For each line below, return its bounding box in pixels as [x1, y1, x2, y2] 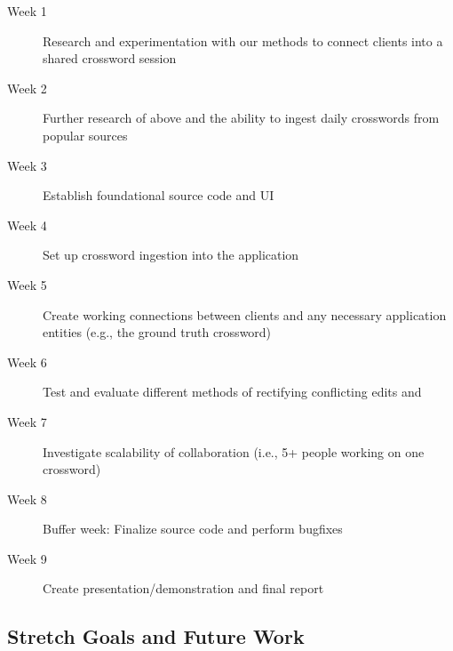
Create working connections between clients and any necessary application [43, 305, 447, 324]
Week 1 [7, 2, 47, 20]
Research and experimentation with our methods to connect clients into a [43, 31, 443, 50]
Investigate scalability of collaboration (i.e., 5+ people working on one [43, 442, 425, 461]
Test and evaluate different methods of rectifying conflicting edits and [43, 382, 422, 401]
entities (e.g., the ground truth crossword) [43, 323, 272, 342]
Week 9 [7, 549, 47, 567]
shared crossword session [43, 49, 177, 68]
